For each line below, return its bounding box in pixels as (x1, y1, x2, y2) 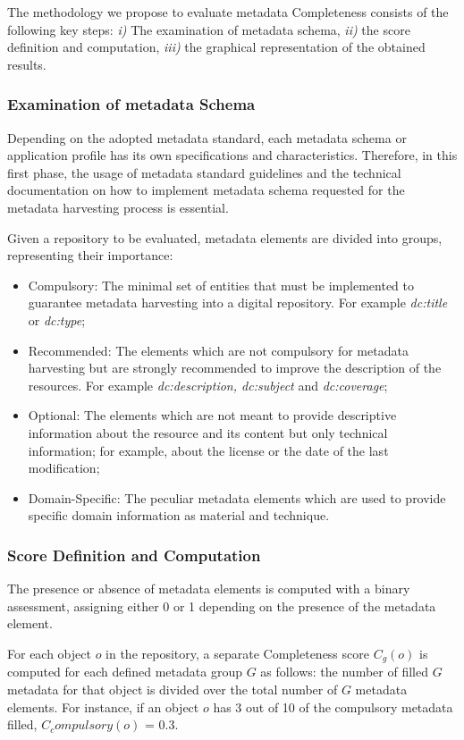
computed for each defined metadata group (7, 662, 242, 681)
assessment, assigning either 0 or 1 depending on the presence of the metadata (7, 596, 436, 615)
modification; (28, 458, 100, 477)
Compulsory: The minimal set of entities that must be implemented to (28, 275, 414, 294)
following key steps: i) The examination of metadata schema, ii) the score (7, 20, 410, 38)
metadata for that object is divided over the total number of (7, 679, 338, 698)
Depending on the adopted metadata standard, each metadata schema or (7, 128, 407, 147)
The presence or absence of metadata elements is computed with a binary (7, 579, 410, 598)
